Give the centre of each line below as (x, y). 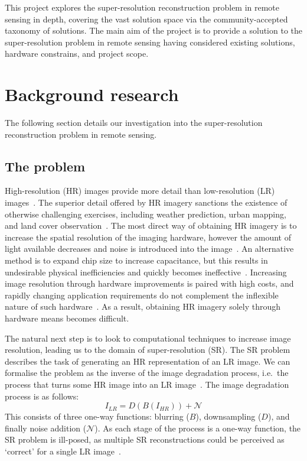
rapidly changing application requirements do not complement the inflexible (142, 295)
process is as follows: (42, 396)
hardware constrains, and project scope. (77, 53)
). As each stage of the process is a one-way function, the (198, 428)
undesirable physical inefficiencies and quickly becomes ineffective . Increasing (146, 272)
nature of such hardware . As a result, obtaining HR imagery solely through (143, 306)
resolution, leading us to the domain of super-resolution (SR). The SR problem (148, 350)
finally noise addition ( (46, 428)
